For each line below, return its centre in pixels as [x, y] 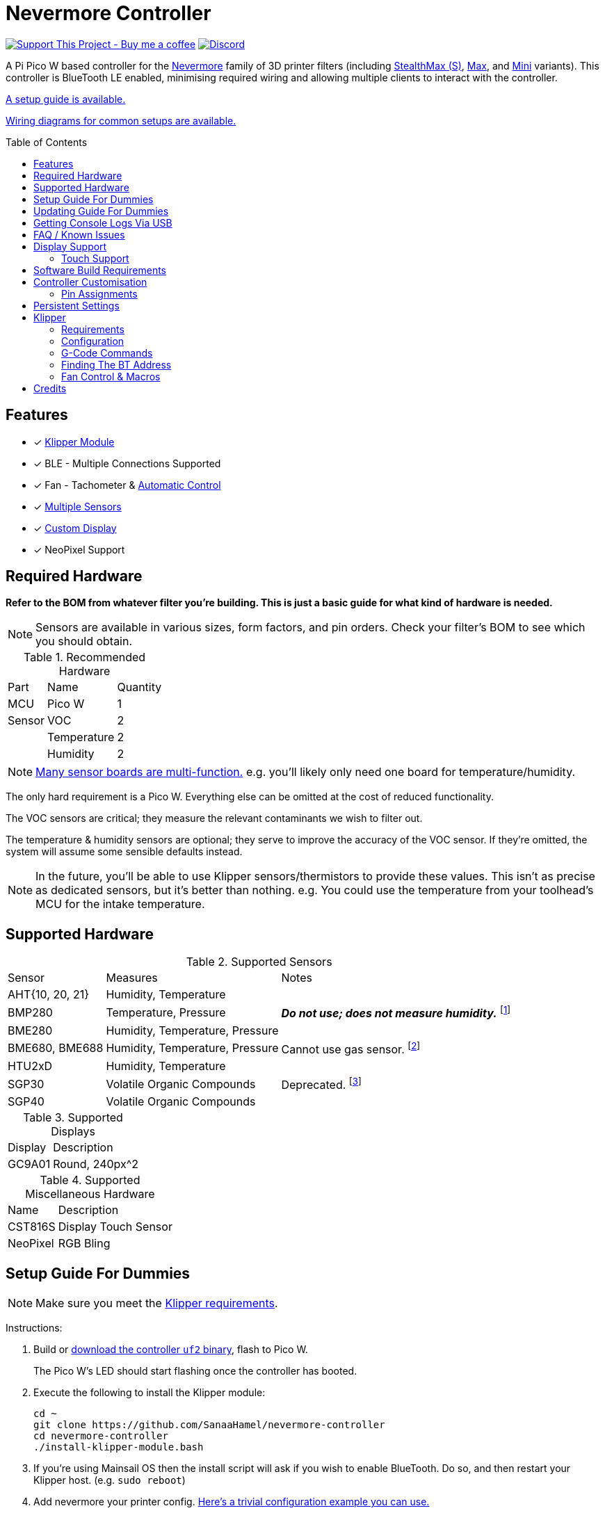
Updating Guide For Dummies [101, 211]
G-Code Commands [107, 353]
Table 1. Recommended [85, 657]
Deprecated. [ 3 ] [321, 1084]
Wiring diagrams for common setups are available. [121, 120]
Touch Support [95, 258]
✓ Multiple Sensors [78, 506]
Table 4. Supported [90, 1180]
